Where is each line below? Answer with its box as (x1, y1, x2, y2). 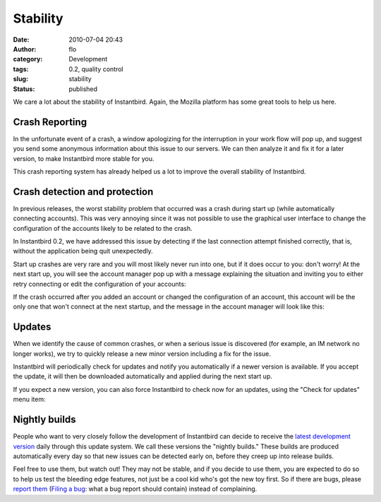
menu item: (13, 395, 46, 404)
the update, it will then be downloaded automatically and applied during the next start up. (13, 372, 273, 381)
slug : (13, 75, 28, 83)
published (68, 85, 98, 93)
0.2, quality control (68, 64, 123, 73)
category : (13, 55, 43, 64)
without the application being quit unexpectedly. (13, 247, 153, 256)
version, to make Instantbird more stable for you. (13, 154, 155, 162)
